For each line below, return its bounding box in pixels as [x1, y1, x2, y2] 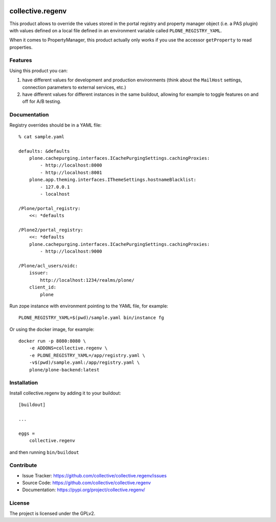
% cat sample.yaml [18, 134, 65, 139]
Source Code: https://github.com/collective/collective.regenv [22, 479, 151, 486]
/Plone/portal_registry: [18, 205, 81, 211]
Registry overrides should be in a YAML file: [9, 122, 102, 128]
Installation [9, 379, 38, 386]
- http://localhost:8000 [40, 162, 102, 169]
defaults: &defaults [18, 148, 70, 154]
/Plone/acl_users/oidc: [18, 263, 78, 268]
